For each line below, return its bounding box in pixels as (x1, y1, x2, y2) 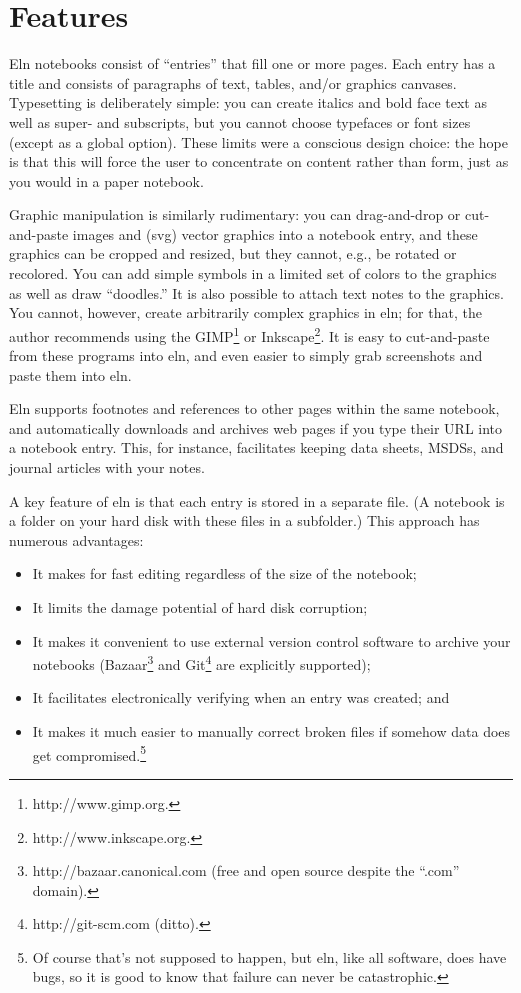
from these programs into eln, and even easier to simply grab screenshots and (9, 345, 483, 366)
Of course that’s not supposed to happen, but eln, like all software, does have (32, 946, 507, 967)
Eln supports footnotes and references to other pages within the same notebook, (9, 398, 500, 419)
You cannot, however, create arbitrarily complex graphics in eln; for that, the (9, 302, 482, 323)
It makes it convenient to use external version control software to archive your (32, 630, 511, 651)
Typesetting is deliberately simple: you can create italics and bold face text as (9, 92, 487, 113)
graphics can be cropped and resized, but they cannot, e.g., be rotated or (9, 243, 457, 264)
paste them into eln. (9, 364, 132, 385)
